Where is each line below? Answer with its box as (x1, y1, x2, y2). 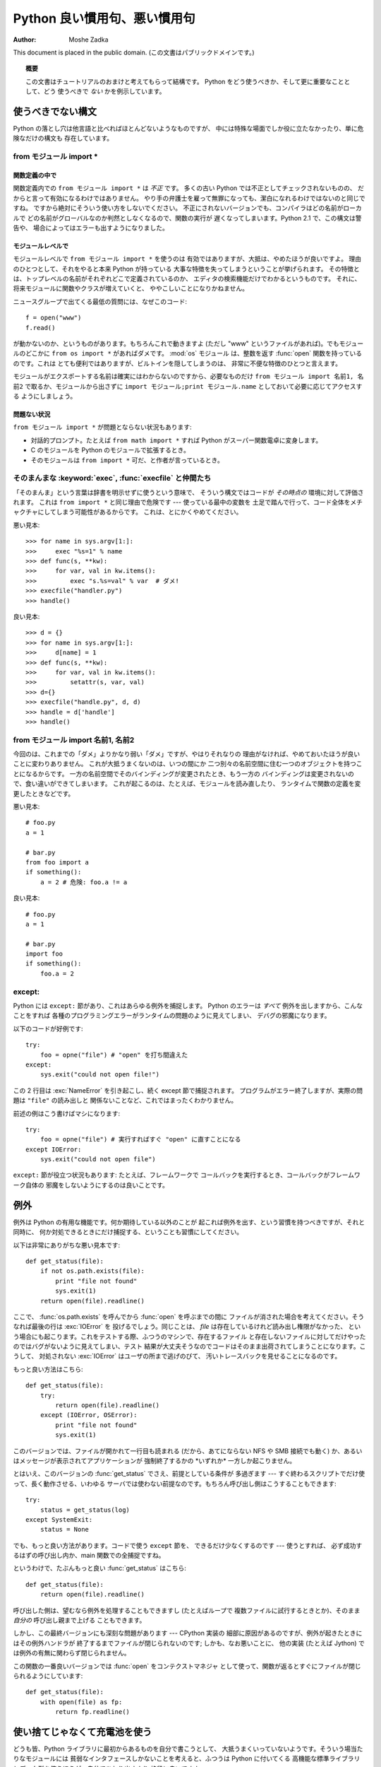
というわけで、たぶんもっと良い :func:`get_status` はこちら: (13, 1564, 187, 1573)
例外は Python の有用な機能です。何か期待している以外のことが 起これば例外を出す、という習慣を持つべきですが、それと (13, 1218, 365, 1226)
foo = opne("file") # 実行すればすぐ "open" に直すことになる (40, 1135, 241, 1144)
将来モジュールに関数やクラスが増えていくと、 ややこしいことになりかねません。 (13, 284, 248, 293)
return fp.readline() (55, 1708, 131, 1716)
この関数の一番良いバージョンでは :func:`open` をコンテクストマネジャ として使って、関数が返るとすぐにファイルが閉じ (13, 1662, 361, 1670)
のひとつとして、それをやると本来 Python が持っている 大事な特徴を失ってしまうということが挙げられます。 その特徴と (13, 264, 360, 273)
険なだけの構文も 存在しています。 (13, 134, 114, 143)
